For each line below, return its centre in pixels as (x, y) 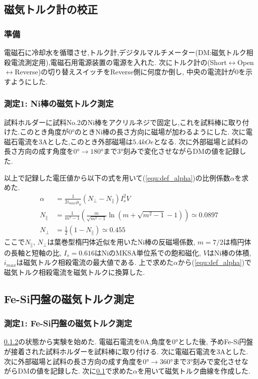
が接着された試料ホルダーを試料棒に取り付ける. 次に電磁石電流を (110, 351)
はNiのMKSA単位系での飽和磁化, (148, 252)
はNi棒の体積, (229, 252)
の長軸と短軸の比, (33, 252)
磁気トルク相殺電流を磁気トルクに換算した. (74, 272)
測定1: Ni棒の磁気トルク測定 (59, 103)
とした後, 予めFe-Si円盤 (216, 342)
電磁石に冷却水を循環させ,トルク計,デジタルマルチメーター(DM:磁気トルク (125, 52)
